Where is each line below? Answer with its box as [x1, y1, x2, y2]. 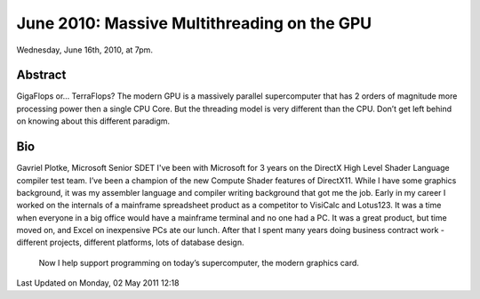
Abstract [16, 68, 67, 83]
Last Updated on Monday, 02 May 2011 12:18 [16, 278, 180, 288]
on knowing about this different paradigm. [16, 116, 171, 126]
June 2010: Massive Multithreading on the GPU [16, 13, 372, 33]
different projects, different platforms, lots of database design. [16, 237, 244, 248]
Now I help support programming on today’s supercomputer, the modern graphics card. [38, 257, 360, 268]
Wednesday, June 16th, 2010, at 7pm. [16, 44, 153, 55]
